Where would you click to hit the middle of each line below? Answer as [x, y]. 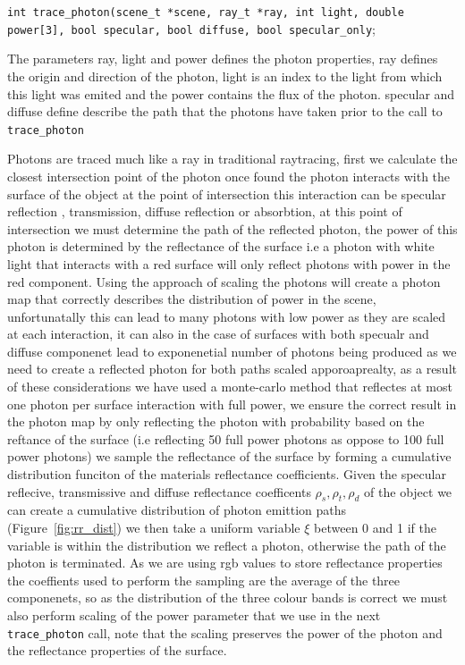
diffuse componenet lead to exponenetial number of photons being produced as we [232, 351]
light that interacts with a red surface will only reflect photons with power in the [229, 263]
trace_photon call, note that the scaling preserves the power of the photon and [225, 632]
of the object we [408, 491]
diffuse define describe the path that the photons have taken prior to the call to [225, 111]
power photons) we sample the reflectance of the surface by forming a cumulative [229, 456]
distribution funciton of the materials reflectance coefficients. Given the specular [227, 474]
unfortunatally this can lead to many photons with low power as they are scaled [227, 316]
